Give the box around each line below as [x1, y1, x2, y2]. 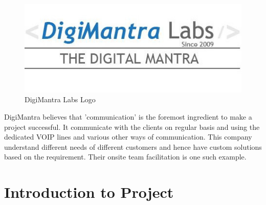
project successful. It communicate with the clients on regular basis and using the [4, 121, 260, 132]
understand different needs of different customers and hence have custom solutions [4, 141, 262, 152]
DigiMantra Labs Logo [25, 94, 96, 105]
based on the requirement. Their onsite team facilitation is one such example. [4, 151, 247, 162]
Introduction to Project [4, 181, 174, 202]
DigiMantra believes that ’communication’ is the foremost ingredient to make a [4, 111, 252, 122]
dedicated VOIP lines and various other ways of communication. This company [4, 131, 252, 142]
